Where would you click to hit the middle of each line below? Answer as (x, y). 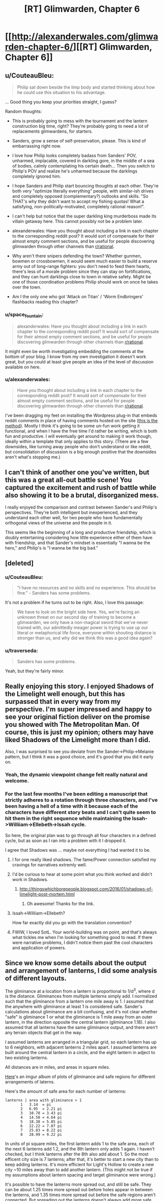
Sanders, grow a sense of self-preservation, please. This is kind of (79, 141)
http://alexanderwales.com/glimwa (85, 36)
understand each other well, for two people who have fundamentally (74, 517)
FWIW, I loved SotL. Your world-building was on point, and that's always (84, 932)
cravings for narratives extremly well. (49, 865)
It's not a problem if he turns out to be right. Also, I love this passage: (74, 602)
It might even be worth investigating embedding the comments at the (74, 351)
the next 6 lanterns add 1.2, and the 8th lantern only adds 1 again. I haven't (80, 1149)
